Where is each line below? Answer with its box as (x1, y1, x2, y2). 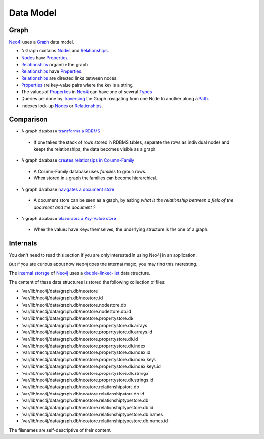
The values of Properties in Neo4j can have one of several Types (21, 88, 152, 95)
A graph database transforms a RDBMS (21, 128, 101, 134)
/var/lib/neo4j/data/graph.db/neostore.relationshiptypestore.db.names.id (21, 418, 168, 424)
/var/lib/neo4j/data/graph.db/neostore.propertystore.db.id (21, 336, 138, 342)
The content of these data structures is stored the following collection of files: (9, 279, 166, 285)
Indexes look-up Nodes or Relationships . (21, 103, 103, 109)
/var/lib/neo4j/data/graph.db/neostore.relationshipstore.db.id (21, 391, 144, 396)
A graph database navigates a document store (21, 186, 115, 192)
